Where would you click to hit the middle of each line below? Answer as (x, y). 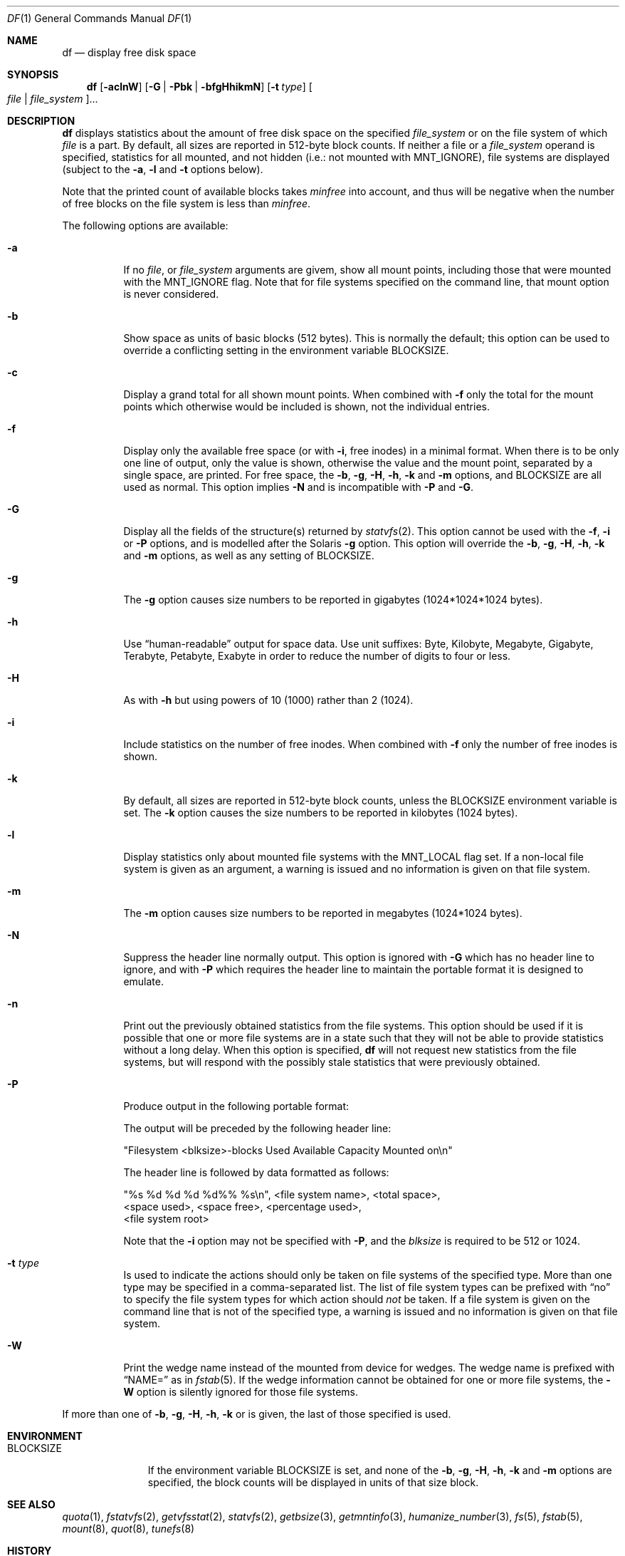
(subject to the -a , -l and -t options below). (163, 169)
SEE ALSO (31, 1504)
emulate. (143, 981)
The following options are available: (145, 225)
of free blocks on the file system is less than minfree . (187, 203)
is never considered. (171, 294)
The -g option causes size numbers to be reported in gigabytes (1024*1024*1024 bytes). (333, 600)
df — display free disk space (129, 52)
